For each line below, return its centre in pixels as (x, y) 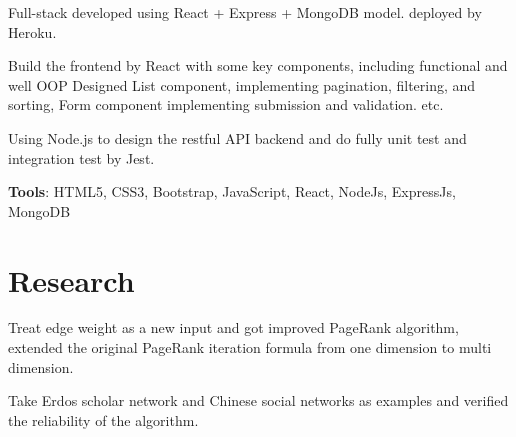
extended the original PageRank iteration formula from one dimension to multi (250, 347)
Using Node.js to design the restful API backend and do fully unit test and (237, 137)
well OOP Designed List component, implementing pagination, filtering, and (242, 84)
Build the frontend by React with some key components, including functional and (258, 65)
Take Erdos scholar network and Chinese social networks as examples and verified (258, 400)
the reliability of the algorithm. (103, 419)
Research (71, 279)
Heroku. (32, 31)
